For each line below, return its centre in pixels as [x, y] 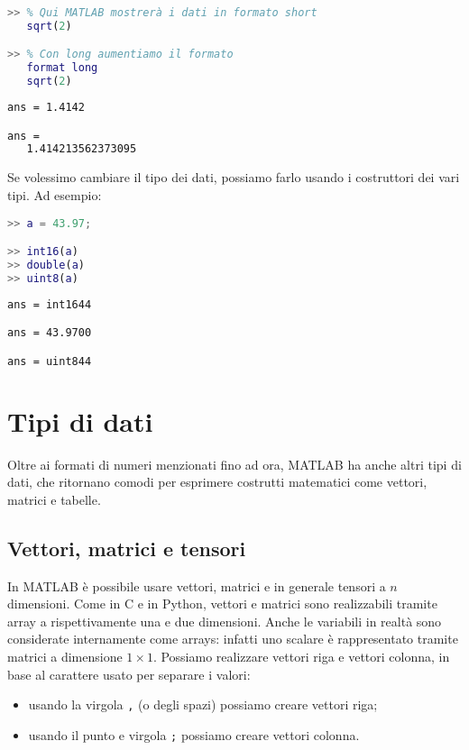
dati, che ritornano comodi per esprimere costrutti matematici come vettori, [217, 482]
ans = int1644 [50, 304]
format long [62, 68]
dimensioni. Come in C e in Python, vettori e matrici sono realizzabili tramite [222, 604]
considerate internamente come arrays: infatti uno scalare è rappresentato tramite [233, 639]
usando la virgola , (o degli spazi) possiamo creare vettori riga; [203, 704]
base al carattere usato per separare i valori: [129, 674]
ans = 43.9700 [50, 333]
